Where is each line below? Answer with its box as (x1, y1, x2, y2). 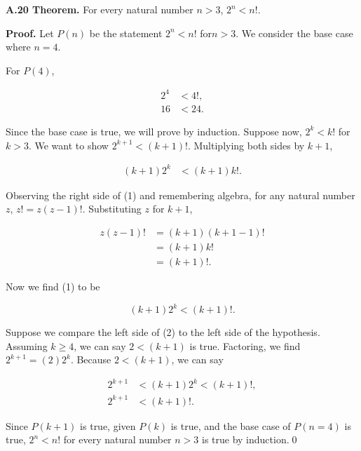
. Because (70, 352, 111, 367)
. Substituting (82, 201, 142, 216)
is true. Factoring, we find (189, 338, 301, 353)
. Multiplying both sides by (187, 137, 305, 152)
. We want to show (28, 137, 109, 152)
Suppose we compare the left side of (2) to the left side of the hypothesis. (6, 325, 320, 339)
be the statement (89, 25, 163, 40)
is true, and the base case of (170, 418, 291, 433)
